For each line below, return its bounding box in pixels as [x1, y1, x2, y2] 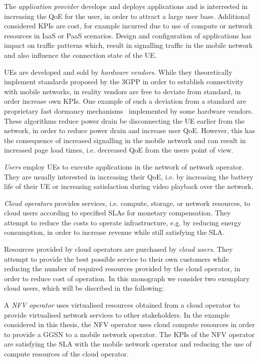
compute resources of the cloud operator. [4, 349, 129, 359]
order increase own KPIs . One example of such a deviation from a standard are [4, 96, 246, 106]
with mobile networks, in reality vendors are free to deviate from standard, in [4, 86, 241, 96]
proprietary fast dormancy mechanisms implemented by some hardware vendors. [4, 105, 254, 116]
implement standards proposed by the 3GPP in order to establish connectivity [4, 76, 244, 87]
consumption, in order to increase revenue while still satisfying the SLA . [4, 227, 225, 237]
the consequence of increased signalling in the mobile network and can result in [4, 135, 246, 145]
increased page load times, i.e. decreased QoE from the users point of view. [4, 145, 234, 155]
